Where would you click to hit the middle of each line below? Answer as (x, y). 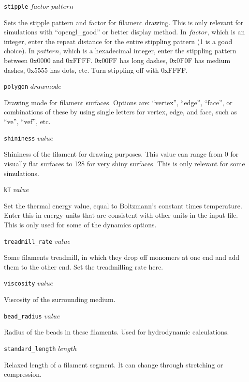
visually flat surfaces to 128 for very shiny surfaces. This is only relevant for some (124, 163)
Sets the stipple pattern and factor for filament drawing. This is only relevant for (124, 22)
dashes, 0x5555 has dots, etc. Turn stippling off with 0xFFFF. (96, 70)
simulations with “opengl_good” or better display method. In (95, 32)
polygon (16, 87)
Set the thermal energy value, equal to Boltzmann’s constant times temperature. (123, 205)
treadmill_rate (28, 242)
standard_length (30, 349)
